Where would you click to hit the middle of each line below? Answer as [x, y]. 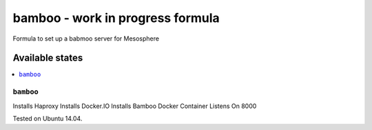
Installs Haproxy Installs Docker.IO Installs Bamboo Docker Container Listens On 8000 [135, 106]
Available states [48, 58]
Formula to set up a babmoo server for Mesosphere [86, 39]
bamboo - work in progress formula [116, 18]
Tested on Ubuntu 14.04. [48, 118]
